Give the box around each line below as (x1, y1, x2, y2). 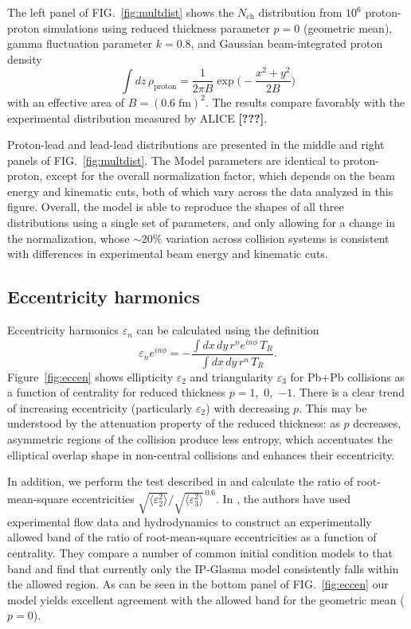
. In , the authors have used (216, 490, 351, 506)
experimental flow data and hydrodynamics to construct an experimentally (7, 513, 372, 529)
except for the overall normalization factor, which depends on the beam (46, 167, 395, 184)
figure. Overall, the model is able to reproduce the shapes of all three (7, 198, 344, 215)
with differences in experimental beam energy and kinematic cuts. (7, 245, 328, 262)
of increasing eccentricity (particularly (7, 399, 193, 416)
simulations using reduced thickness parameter (43, 19, 270, 36)
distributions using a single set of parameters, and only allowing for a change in (7, 214, 396, 231)
